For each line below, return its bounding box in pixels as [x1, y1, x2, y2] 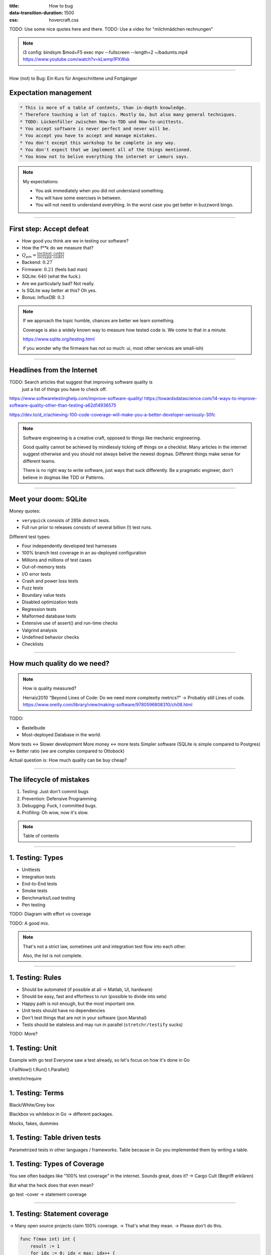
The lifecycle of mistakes [9, 776, 90, 784]
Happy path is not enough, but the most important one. [22, 1000, 135, 1007]
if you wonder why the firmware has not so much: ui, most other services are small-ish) [23, 345, 204, 351]
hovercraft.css [49, 17, 79, 23]
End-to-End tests [22, 881, 57, 887]
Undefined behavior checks [22, 634, 79, 640]
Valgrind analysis [22, 627, 57, 633]
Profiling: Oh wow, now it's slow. [22, 810, 89, 816]
